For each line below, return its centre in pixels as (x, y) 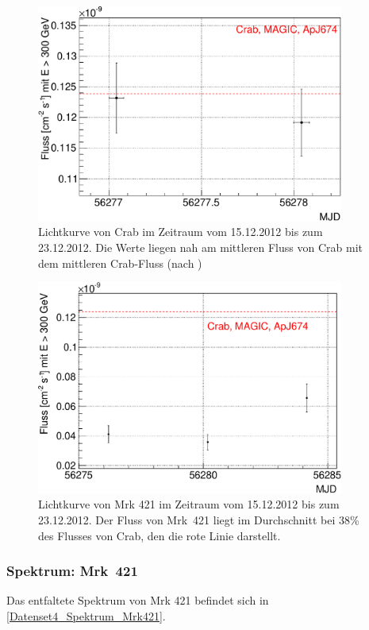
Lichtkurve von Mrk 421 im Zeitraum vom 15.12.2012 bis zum (189, 504)
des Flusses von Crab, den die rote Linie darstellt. (160, 535)
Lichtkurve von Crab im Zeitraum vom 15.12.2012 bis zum (181, 232)
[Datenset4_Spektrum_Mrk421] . (86, 616)
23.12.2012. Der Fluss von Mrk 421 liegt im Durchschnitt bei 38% (199, 520)
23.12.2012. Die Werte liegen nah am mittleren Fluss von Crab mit (200, 247)
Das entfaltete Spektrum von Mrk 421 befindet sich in (138, 600)
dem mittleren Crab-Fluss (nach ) (120, 263)
